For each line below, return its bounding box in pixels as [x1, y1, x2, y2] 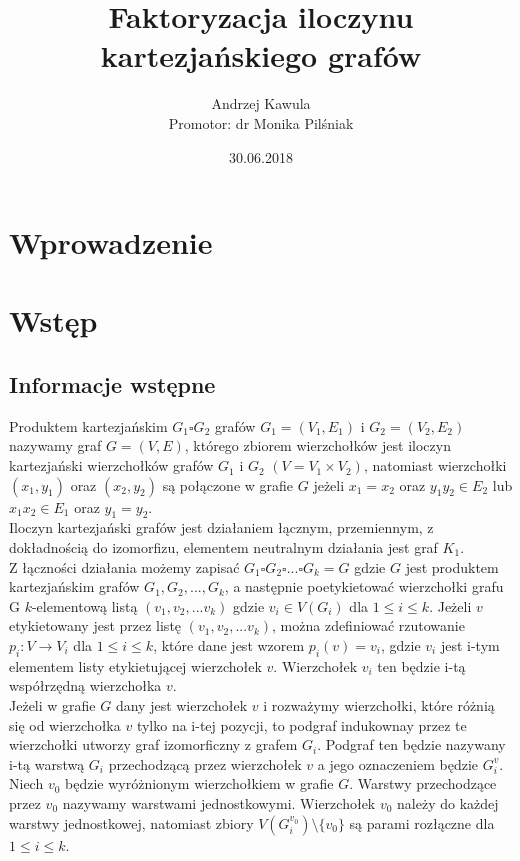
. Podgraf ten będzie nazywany [317, 734, 506, 755]
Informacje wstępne [9, 369, 216, 400]
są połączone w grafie [162, 474, 294, 495]
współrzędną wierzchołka [9, 675, 162, 696]
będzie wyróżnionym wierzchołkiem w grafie [65, 773, 334, 794]
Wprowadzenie [9, 222, 213, 263]
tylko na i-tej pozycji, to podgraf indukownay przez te [136, 714, 467, 735]
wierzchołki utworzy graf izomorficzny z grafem [9, 734, 298, 755]
